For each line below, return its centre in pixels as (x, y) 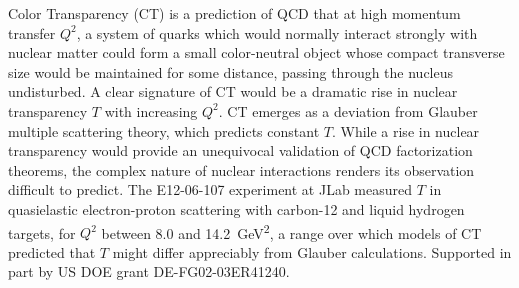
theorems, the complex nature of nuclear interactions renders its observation (241, 169)
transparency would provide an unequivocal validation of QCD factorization (240, 150)
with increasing (151, 110)
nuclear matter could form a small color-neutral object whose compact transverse (256, 52)
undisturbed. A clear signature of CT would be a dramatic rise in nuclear (233, 91)
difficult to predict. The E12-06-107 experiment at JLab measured (210, 189)
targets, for (42, 232)
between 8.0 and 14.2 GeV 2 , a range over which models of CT (291, 231)
